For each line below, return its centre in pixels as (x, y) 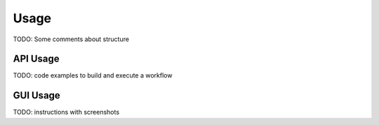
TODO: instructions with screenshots (66, 112)
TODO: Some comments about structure (71, 39)
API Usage (36, 59)
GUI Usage (37, 95)
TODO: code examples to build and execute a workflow (93, 75)
